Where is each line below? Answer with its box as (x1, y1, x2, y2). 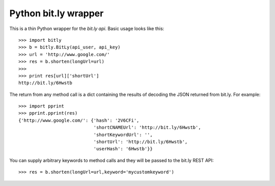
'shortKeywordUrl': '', (93, 131, 153, 138)
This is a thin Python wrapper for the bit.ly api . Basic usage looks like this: (9, 25, 164, 32)
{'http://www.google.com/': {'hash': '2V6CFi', (18, 117, 140, 123)
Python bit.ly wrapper (9, 8, 104, 19)
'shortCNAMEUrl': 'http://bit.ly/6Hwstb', (93, 125, 201, 130)
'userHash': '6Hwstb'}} (93, 146, 153, 152)
